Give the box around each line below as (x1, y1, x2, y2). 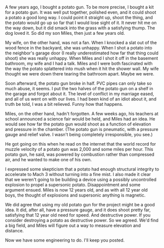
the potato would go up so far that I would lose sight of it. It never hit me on (5, 20, 157, 25)
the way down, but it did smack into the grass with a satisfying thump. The (5, 25, 155, 31)
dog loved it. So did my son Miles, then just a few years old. (5, 30, 125, 36)
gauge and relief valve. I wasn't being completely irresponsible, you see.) (5, 132, 153, 137)
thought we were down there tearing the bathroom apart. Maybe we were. (5, 71, 155, 76)
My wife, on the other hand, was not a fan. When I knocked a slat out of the (5, 40, 157, 46)
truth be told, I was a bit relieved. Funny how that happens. (5, 101, 123, 107)
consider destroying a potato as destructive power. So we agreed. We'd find (5, 218, 159, 223)
